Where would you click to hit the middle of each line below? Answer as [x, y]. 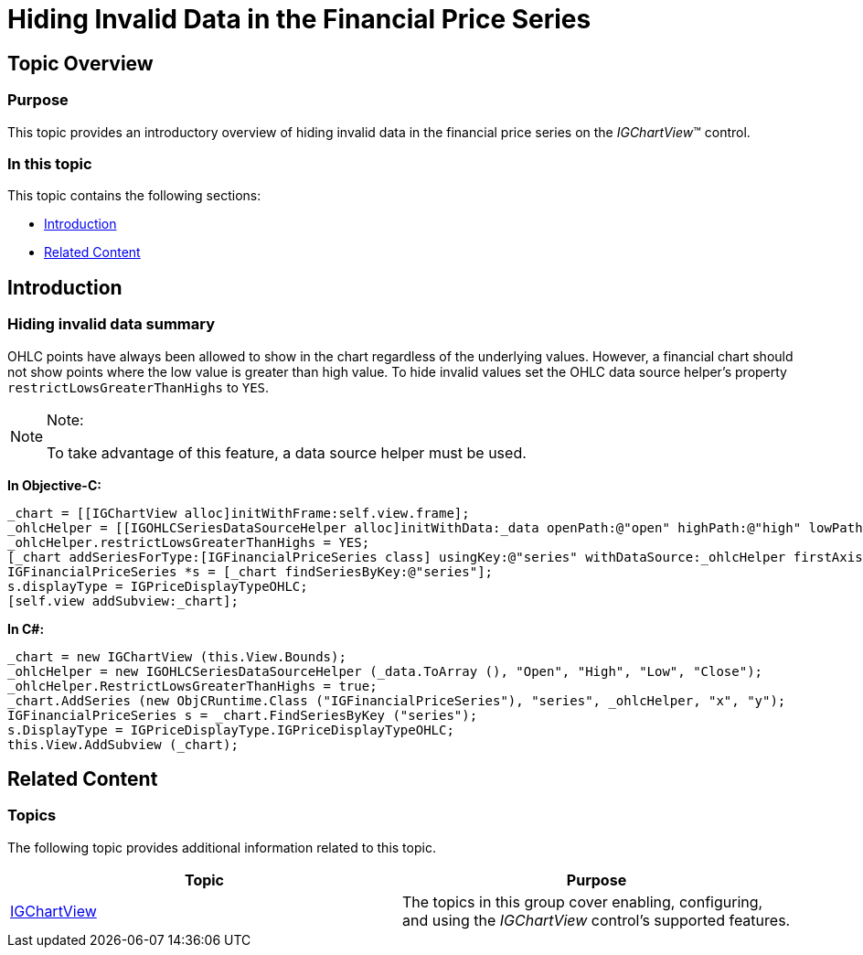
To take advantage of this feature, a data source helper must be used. [287, 452]
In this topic [50, 163]
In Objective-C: [54, 485]
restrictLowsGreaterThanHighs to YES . [139, 387]
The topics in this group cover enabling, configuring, [583, 901]
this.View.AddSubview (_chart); [123, 744]
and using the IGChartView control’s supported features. [597, 920]
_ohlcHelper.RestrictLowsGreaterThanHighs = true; [192, 686]
